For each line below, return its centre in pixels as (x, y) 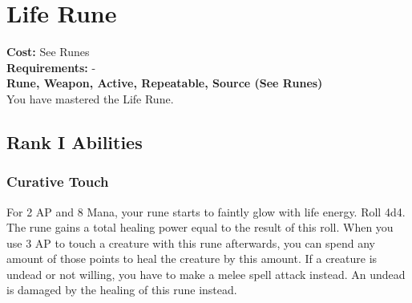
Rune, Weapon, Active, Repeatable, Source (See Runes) (165, 83)
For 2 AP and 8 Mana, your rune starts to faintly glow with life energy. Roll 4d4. (206, 211)
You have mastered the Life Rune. (90, 98)
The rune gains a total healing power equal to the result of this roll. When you (200, 227)
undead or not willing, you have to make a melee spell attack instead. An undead (206, 274)
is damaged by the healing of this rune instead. (122, 290)
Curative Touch (58, 182)
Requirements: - (51, 67)
